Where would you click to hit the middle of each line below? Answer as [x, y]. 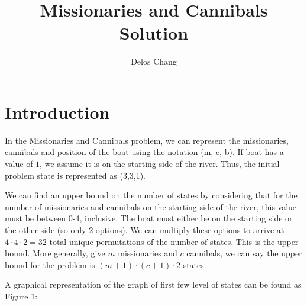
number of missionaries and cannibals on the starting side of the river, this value [151, 206]
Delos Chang [154, 61]
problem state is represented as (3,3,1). [75, 175]
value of [19, 164]
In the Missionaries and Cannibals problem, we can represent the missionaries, [147, 140]
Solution [154, 33]
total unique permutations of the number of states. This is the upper [174, 241]
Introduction [57, 112]
